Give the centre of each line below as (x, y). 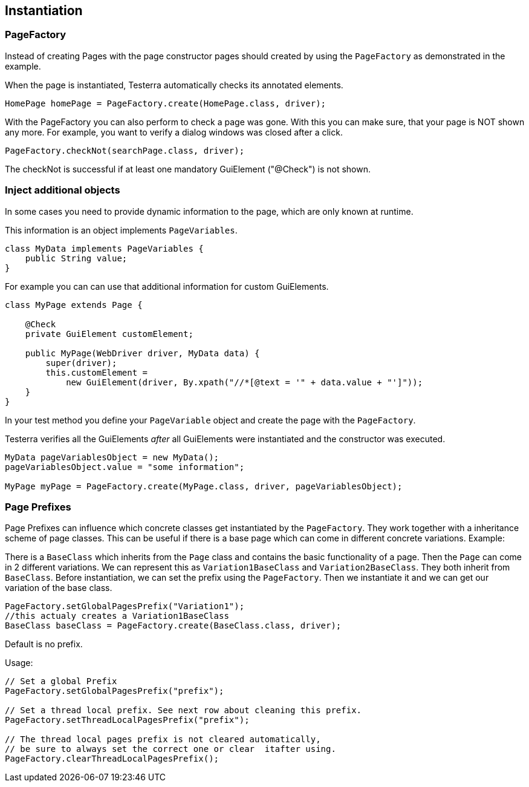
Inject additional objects (63, 190)
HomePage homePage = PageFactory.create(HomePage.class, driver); (166, 103)
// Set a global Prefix (61, 681)
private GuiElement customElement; (109, 334)
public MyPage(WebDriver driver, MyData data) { (142, 353)
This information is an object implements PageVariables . (121, 230)
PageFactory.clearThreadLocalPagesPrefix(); (112, 759)
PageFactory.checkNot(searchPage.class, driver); (125, 150)
